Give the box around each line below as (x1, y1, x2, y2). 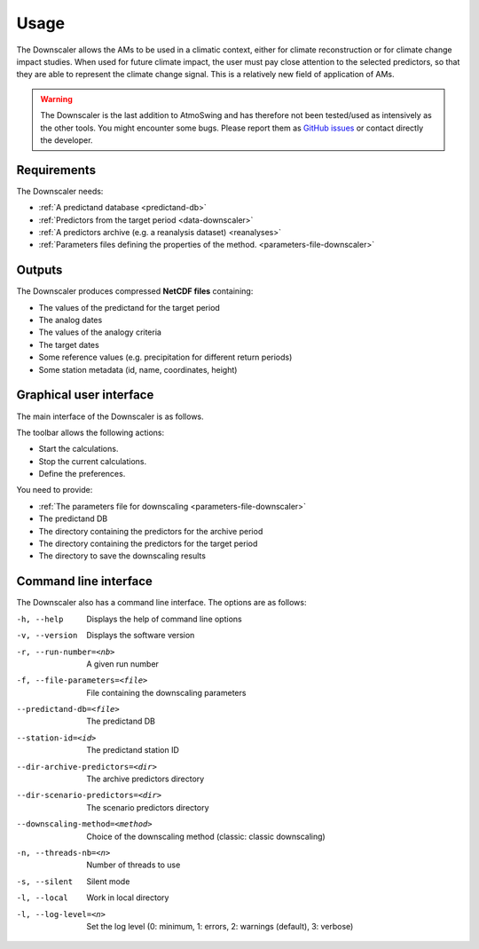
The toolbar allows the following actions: (16, 427, 164, 438)
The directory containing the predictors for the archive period (38, 526, 263, 536)
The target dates (38, 339, 99, 350)
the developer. (40, 134, 93, 146)
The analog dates (38, 315, 103, 326)
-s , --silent (16, 876, 74, 887)
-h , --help (16, 613, 64, 624)
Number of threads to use (86, 859, 181, 870)
